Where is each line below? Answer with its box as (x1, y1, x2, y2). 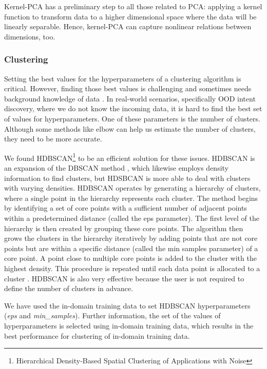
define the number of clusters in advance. (4, 283, 133, 294)
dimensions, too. (4, 31, 55, 42)
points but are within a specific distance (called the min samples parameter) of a (4, 242, 258, 253)
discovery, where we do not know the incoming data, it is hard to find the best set (4, 103, 262, 114)
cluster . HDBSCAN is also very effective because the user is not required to (4, 273, 244, 283)
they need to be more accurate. (4, 133, 102, 144)
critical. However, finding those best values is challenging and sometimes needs (4, 83, 252, 94)
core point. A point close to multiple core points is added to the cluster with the (4, 253, 257, 263)
